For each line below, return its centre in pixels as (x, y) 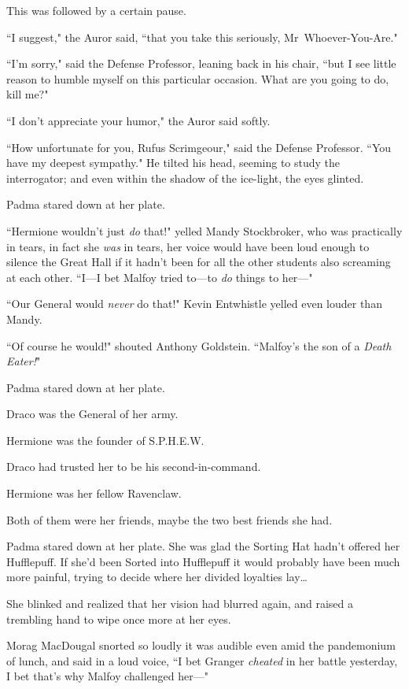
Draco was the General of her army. (92, 414)
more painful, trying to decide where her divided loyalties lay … (157, 577)
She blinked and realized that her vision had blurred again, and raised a (180, 604)
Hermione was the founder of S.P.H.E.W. (105, 440)
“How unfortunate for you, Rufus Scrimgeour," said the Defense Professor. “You (199, 147)
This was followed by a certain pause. (96, 10)
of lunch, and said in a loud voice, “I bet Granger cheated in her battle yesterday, (202, 660)
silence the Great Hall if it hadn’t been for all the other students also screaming (199, 262)
